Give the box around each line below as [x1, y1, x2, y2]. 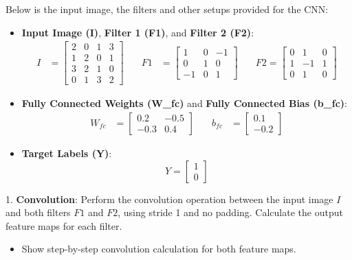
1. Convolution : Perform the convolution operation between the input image [5, 191, 333, 206]
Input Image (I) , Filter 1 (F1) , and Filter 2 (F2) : [21, 25, 254, 39]
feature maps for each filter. [5, 218, 122, 233]
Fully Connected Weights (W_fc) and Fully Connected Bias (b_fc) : [21, 96, 348, 110]
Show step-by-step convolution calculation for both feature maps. [21, 241, 296, 256]
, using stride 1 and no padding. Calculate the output [118, 205, 343, 220]
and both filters [5, 205, 71, 220]
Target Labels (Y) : [21, 145, 112, 160]
